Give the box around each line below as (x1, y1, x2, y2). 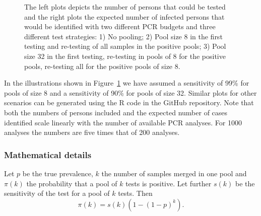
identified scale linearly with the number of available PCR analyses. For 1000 (4, 117, 242, 127)
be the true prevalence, (22, 168, 93, 178)
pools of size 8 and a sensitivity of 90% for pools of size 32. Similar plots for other (4, 87, 257, 98)
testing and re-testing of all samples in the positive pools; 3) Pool (24, 41, 226, 51)
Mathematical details (4, 148, 92, 161)
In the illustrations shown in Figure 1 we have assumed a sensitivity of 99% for (4, 78, 249, 88)
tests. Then (118, 188, 153, 198)
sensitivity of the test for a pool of (4, 188, 110, 198)
